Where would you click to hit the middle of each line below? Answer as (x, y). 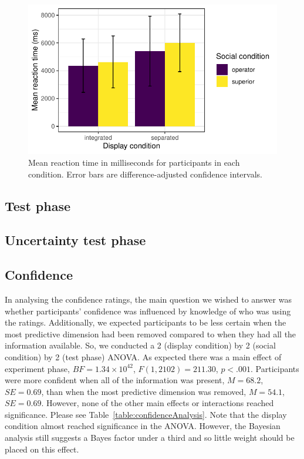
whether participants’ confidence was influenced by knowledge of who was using (148, 311)
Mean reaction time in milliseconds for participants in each (134, 162)
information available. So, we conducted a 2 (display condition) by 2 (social (140, 345)
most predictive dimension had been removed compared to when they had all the (151, 334)
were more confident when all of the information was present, (115, 380)
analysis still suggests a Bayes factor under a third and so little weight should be (150, 438)
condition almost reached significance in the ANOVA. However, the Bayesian (143, 426)
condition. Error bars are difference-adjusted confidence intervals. (145, 174)
